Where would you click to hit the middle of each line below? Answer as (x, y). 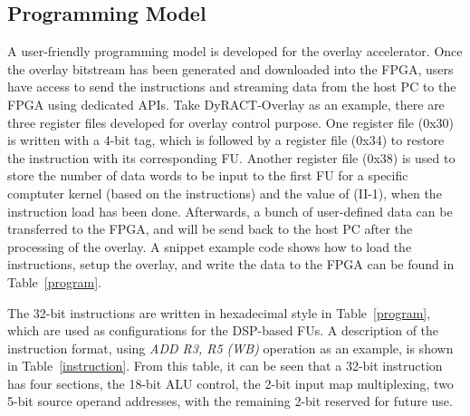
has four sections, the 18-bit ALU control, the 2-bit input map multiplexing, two (230, 383)
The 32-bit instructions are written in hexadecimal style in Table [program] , (219, 312)
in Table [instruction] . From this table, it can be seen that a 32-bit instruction (225, 366)
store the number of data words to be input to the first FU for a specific (208, 175)
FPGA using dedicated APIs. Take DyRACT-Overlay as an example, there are (226, 104)
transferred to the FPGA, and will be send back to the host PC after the (210, 229)
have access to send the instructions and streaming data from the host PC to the (232, 87)
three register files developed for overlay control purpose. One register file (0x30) (230, 122)
